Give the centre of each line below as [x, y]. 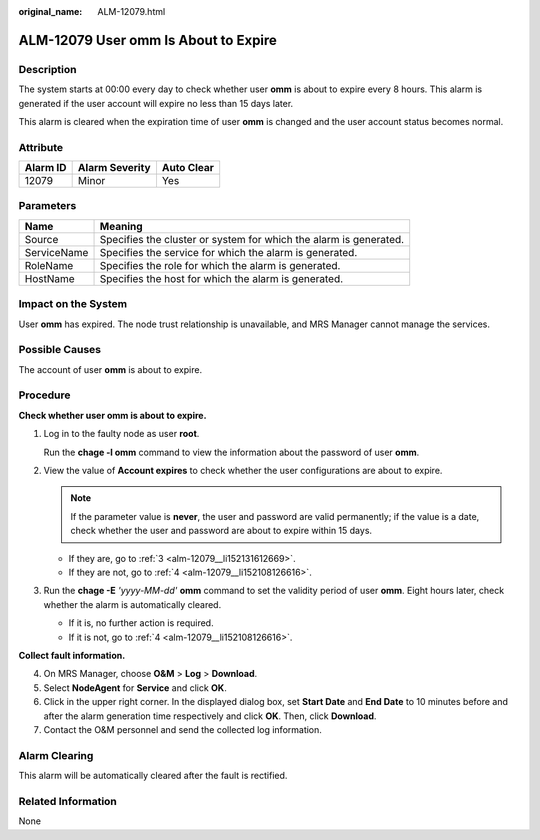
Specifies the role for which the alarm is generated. [220, 265]
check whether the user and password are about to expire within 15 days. [221, 531]
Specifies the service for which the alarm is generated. [228, 252]
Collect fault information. [72, 655]
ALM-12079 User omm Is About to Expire [147, 40]
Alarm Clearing [56, 755]
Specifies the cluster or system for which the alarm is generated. [252, 239]
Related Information [67, 801]
